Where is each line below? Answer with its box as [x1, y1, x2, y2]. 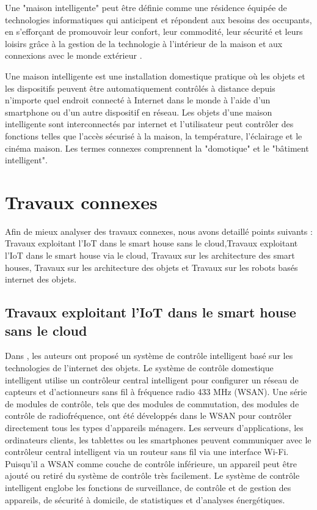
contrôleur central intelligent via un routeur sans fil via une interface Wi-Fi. [5, 445, 289, 458]
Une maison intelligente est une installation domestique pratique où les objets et [5, 69, 305, 82]
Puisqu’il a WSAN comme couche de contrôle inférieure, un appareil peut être [5, 457, 297, 470]
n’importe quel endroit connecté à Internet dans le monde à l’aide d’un [5, 94, 271, 106]
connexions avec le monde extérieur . [5, 49, 142, 62]
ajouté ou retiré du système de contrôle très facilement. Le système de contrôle [5, 469, 300, 482]
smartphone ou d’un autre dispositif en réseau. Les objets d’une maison [5, 105, 272, 118]
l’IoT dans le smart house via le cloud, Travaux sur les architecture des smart [5, 249, 295, 262]
